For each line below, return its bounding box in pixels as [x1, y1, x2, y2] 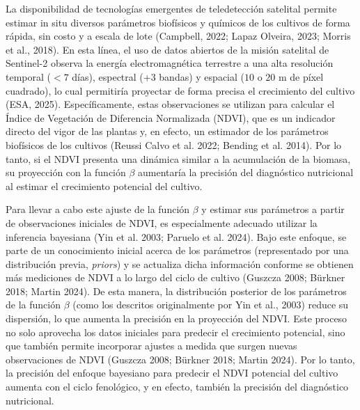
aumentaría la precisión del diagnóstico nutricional [138, 165, 354, 180]
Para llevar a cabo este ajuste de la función [6, 202, 190, 216]
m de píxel [278, 69, 324, 84]
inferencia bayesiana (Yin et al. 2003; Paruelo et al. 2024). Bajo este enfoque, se [6, 229, 347, 244]
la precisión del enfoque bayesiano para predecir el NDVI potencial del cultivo [6, 365, 338, 380]
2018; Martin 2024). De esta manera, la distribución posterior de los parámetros [6, 283, 347, 298]
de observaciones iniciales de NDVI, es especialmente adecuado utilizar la [6, 215, 318, 230]
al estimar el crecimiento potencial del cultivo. [6, 178, 203, 193]
